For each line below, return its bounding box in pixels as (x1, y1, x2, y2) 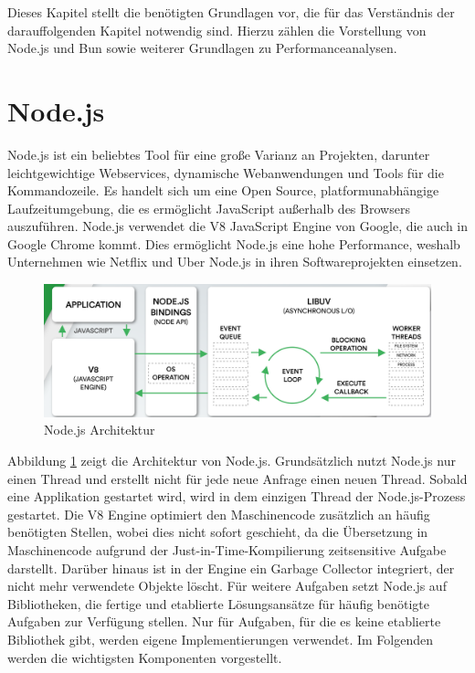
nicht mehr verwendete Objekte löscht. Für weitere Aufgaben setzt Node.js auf (7, 576, 447, 595)
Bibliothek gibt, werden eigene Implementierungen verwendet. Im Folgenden (7, 629, 434, 648)
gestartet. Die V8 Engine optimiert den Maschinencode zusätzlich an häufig (7, 504, 430, 523)
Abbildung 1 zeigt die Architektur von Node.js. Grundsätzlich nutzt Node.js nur (7, 451, 456, 469)
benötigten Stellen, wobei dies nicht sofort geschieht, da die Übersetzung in (7, 522, 428, 542)
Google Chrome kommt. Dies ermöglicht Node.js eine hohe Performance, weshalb (7, 234, 460, 253)
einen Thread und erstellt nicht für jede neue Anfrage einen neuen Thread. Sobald (7, 468, 468, 488)
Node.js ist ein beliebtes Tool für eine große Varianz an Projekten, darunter (7, 144, 430, 163)
